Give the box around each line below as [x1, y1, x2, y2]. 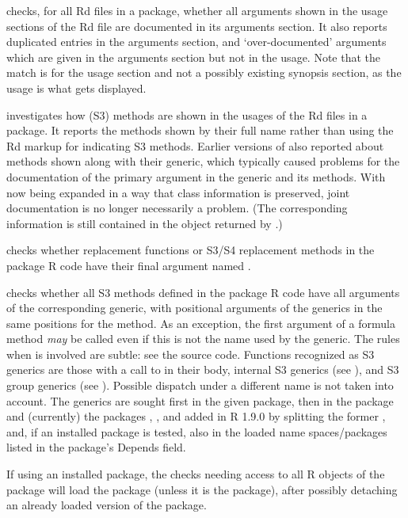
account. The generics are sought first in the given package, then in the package [6, 392, 394, 409]
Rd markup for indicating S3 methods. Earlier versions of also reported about [6, 137, 384, 154]
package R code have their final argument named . [6, 257, 251, 273]
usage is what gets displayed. [6, 79, 147, 96]
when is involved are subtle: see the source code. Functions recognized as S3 [6, 345, 375, 362]
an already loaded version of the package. [6, 497, 207, 513]
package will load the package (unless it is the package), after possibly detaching [6, 481, 398, 497]
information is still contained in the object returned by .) [6, 215, 283, 231]
